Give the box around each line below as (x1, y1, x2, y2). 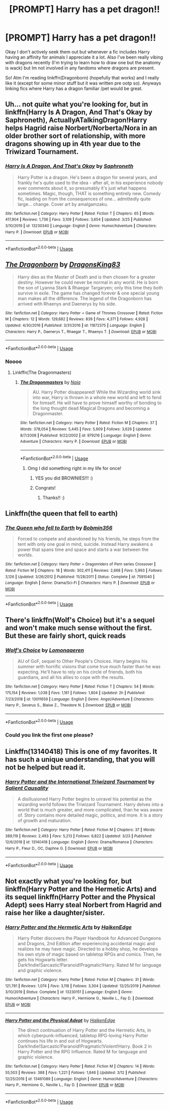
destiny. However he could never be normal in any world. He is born (17, 279, 158, 285)
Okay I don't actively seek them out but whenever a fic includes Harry (5, 49, 150, 55)
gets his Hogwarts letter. (17, 957, 69, 963)
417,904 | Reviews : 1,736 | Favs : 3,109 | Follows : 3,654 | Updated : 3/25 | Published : (5, 217, 152, 222)
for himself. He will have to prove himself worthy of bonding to (32, 400, 162, 406)
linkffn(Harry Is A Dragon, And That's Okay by (5, 108, 152, 117)
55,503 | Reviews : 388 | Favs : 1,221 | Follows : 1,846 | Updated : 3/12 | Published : (5, 1070, 147, 1076)
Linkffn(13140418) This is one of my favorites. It (5, 747, 157, 756)
